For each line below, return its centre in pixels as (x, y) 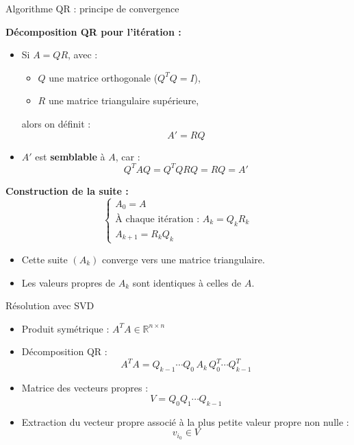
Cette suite (45, 259)
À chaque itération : (157, 220)
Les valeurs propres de (68, 282)
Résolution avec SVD (50, 305)
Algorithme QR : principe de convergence (92, 8)
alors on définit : (56, 123)
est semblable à (70, 156)
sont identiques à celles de (187, 282)
